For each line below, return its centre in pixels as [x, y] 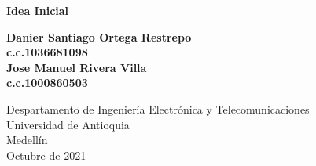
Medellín [27, 140]
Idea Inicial [38, 10]
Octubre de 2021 [46, 155]
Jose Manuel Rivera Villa [77, 67]
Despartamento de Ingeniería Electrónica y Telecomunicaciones [158, 108]
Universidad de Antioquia [68, 124]
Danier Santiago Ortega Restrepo [99, 36]
